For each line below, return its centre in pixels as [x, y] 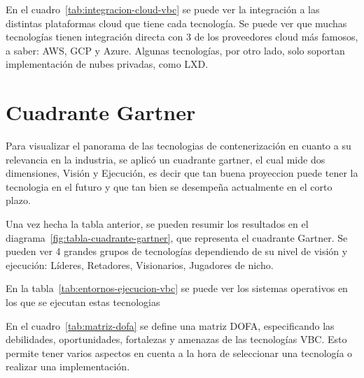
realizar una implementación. [68, 366]
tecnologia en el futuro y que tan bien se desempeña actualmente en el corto [169, 186]
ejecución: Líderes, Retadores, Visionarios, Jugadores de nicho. [140, 264]
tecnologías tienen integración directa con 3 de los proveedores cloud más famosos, [182, 37]
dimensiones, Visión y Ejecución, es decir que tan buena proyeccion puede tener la [182, 173]
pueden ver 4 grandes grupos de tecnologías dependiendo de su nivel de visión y [177, 251]
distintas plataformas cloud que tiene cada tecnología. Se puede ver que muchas [176, 23]
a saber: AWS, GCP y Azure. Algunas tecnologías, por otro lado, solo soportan [175, 50]
